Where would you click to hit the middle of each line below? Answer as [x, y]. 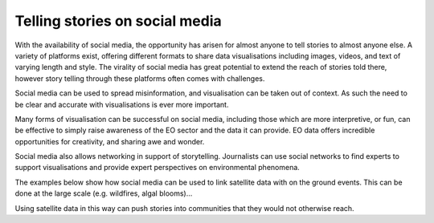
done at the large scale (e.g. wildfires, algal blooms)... [104, 193]
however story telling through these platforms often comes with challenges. [140, 78]
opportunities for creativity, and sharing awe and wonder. [110, 141]
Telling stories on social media [118, 21]
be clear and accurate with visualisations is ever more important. [122, 104]
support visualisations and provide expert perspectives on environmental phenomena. [158, 168]
